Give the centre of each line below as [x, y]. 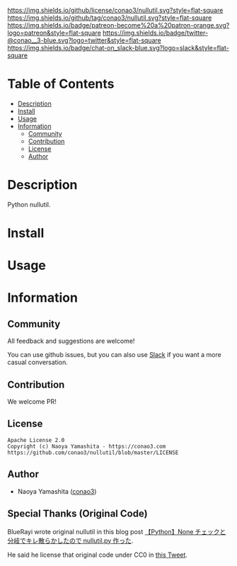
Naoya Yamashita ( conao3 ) [57, 491]
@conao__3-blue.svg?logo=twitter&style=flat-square [84, 40]
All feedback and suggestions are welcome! [71, 341]
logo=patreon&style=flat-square [54, 33]
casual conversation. [38, 362]
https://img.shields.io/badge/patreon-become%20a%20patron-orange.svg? [118, 25]
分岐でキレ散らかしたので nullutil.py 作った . [70, 540]
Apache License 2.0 [36, 440]
